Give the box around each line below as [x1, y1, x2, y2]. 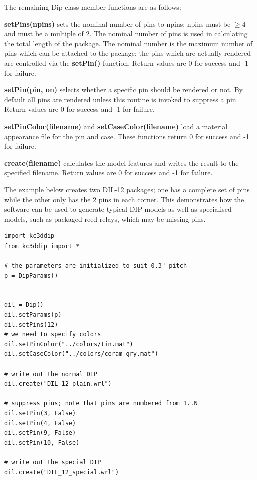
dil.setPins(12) [4, 321, 58, 328]
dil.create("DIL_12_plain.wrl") [4, 380, 112, 388]
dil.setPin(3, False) [4, 409, 76, 417]
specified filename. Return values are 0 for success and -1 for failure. [4, 167, 213, 178]
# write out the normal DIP [4, 370, 98, 378]
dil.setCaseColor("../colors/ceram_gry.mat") [4, 350, 158, 358]
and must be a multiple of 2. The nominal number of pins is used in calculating [4, 28, 248, 39]
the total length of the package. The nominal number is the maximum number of [4, 38, 253, 48]
